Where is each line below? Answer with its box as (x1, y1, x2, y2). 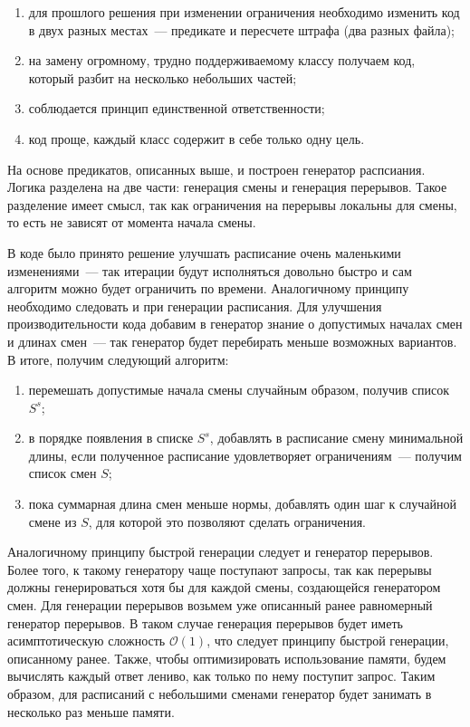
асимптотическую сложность (7, 631, 166, 650)
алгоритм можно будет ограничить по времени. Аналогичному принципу (7, 279, 409, 298)
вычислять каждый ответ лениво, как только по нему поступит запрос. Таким (7, 666, 436, 685)
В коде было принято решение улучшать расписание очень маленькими (7, 243, 401, 262)
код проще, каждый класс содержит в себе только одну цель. (28, 129, 365, 148)
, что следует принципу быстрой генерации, (206, 631, 449, 650)
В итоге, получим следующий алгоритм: (7, 349, 229, 368)
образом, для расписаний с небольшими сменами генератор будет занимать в (7, 684, 432, 703)
